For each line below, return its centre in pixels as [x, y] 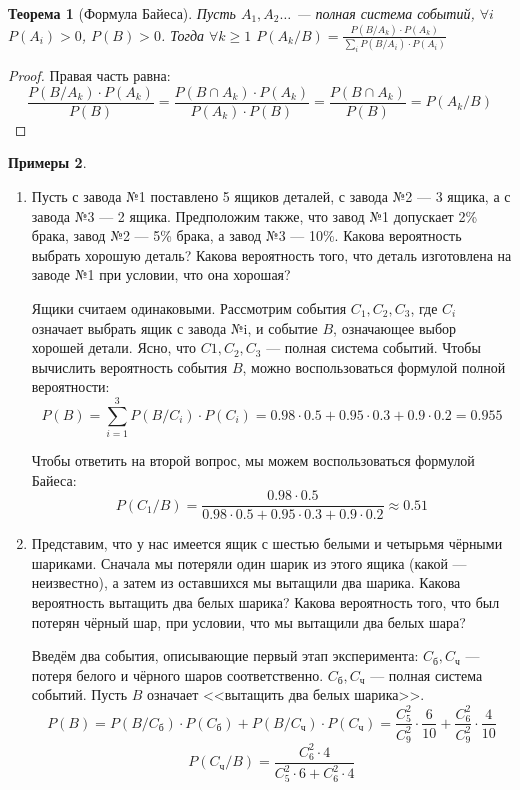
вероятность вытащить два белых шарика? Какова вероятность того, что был [265, 602]
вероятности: [70, 386]
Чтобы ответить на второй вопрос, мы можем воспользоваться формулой [253, 460]
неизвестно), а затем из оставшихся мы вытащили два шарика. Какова [246, 582]
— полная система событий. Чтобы [373, 347]
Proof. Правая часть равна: [89, 75]
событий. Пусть [79, 694]
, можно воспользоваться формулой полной [374, 366]
